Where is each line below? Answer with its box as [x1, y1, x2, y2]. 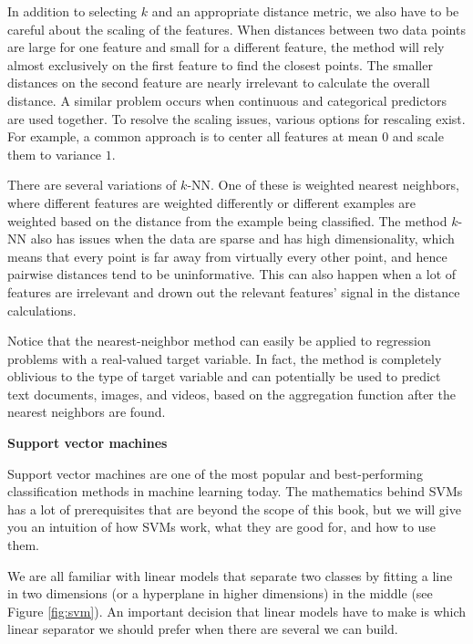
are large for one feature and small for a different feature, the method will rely [7, 37, 445, 57]
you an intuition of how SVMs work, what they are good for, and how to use [7, 517, 437, 536]
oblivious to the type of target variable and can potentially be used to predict [7, 367, 441, 386]
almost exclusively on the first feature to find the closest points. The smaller [7, 55, 433, 74]
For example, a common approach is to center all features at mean [7, 127, 378, 146]
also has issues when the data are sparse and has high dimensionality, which [30, 229, 455, 248]
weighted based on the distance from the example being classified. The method [7, 211, 447, 230]
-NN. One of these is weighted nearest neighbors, [187, 175, 460, 194]
